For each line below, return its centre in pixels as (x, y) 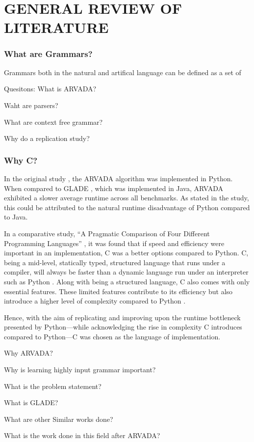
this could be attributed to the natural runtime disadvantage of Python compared (127, 207)
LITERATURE (56, 27)
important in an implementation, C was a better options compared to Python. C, (126, 253)
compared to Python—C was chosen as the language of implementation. (112, 336)
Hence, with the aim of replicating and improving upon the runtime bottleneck (122, 317)
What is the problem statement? (53, 386)
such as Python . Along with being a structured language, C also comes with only (127, 281)
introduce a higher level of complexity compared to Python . (95, 301)
